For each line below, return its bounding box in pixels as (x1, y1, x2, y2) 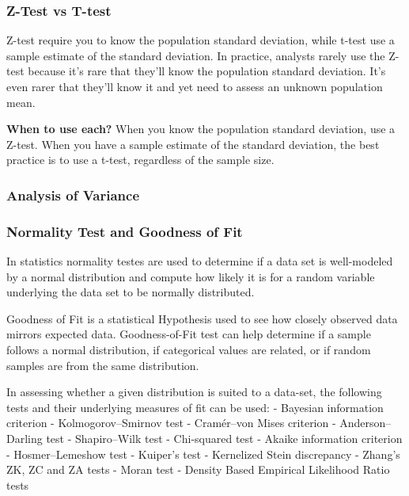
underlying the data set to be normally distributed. (6, 284, 255, 300)
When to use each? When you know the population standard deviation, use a (6, 120, 396, 137)
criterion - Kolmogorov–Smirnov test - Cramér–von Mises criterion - (6, 414, 336, 431)
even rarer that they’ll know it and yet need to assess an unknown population (6, 78, 383, 94)
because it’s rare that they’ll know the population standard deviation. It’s (28, 63, 386, 79)
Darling (6, 429, 43, 446)
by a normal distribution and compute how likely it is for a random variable (6, 268, 375, 284)
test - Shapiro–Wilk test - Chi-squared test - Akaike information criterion (46, 429, 403, 446)
